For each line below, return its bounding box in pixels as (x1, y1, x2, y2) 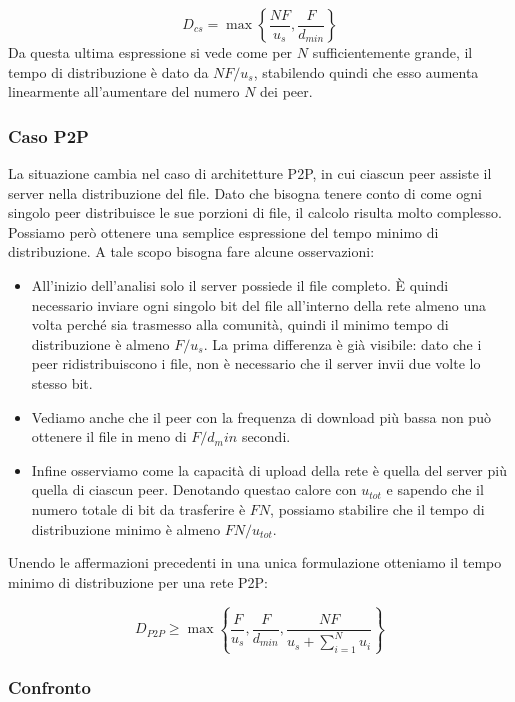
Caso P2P (8, 123, 89, 148)
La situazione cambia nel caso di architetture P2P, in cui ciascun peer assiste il (8, 163, 492, 183)
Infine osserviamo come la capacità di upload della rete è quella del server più (31, 459, 507, 480)
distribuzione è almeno (31, 333, 170, 354)
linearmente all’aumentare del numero (8, 81, 240, 102)
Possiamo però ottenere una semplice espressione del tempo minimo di (8, 221, 439, 242)
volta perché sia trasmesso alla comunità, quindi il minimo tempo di (31, 314, 449, 335)
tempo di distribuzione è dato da (8, 61, 209, 82)
